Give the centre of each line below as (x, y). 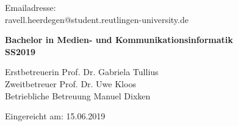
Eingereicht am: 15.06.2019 (55, 116)
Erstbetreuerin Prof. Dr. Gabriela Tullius (82, 72)
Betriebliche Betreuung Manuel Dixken (78, 95)
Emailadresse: (31, 7)
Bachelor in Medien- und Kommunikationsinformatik (119, 40)
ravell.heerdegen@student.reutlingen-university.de (97, 19)
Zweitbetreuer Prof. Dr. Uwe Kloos (70, 83)
